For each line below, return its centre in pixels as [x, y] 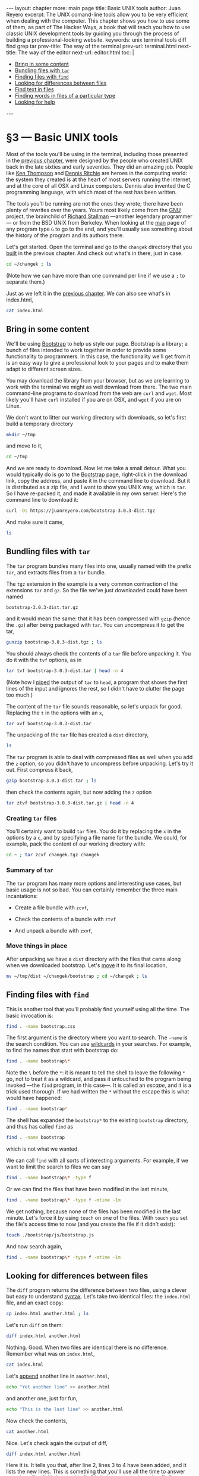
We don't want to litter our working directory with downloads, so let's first [96, 417]
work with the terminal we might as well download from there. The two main [99, 387]
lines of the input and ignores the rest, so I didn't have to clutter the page [95, 688]
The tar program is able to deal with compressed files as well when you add [99, 757]
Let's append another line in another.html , [58, 1376]
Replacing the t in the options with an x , [55, 713]
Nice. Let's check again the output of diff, [57, 1443]
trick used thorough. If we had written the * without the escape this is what [98, 1092]
